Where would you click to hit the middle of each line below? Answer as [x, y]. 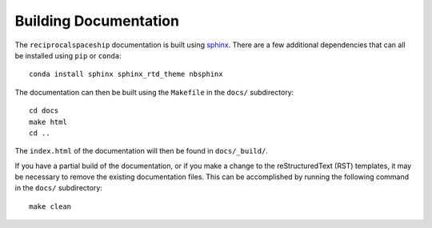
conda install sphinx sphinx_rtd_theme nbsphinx [126, 74]
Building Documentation [97, 21]
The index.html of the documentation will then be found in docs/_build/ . [141, 151]
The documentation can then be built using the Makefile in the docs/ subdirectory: [154, 92]
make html [48, 122]
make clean [50, 206]
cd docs [44, 111]
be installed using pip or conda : [68, 55]
